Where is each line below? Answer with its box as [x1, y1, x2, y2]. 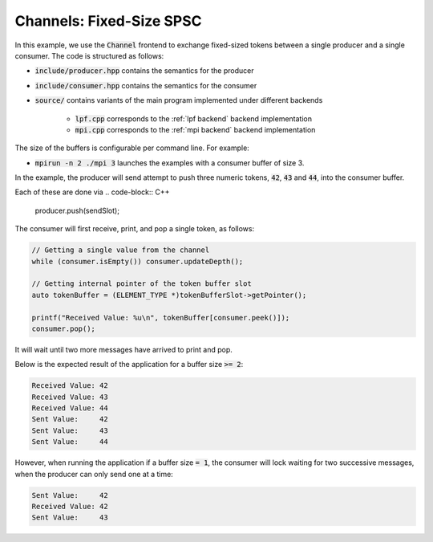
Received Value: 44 [31, 404, 108, 413]
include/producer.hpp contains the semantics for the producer [34, 66, 254, 75]
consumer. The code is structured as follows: [14, 51, 164, 60]
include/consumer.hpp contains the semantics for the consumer [34, 80, 257, 90]
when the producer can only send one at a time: [14, 469, 174, 479]
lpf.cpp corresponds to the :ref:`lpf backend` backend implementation [75, 113, 313, 124]
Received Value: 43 [31, 392, 108, 401]
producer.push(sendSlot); [34, 206, 120, 215]
